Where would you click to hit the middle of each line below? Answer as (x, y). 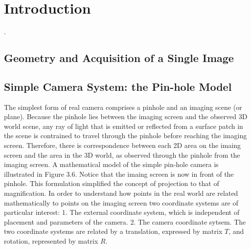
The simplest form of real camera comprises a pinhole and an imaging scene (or (123, 107)
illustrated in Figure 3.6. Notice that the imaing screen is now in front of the (119, 174)
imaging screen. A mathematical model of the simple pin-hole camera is (111, 164)
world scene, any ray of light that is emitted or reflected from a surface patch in (124, 126)
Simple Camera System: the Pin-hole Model (118, 86)
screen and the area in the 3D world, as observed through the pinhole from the (122, 155)
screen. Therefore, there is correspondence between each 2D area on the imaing (123, 145)
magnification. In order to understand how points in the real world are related (121, 193)
